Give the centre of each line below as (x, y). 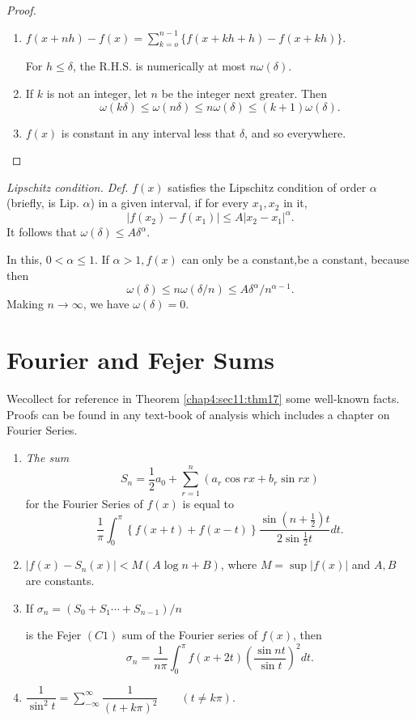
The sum (47, 457)
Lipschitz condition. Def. (68, 187)
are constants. (60, 580)
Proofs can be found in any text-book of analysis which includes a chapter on (198, 414)
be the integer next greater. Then (244, 93)
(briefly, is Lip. (43, 203)
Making (25, 304)
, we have (106, 304)
